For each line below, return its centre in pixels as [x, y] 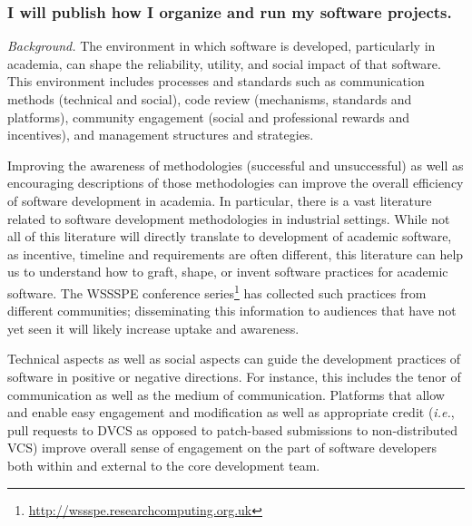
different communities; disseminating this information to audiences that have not [232, 311]
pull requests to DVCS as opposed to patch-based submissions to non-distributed [233, 429]
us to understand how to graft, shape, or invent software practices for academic [228, 272]
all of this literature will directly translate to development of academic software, [230, 236]
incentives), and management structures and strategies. [161, 135]
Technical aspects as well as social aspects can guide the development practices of [234, 359]
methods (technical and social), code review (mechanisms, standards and [210, 99]
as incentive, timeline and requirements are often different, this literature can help [236, 253]
